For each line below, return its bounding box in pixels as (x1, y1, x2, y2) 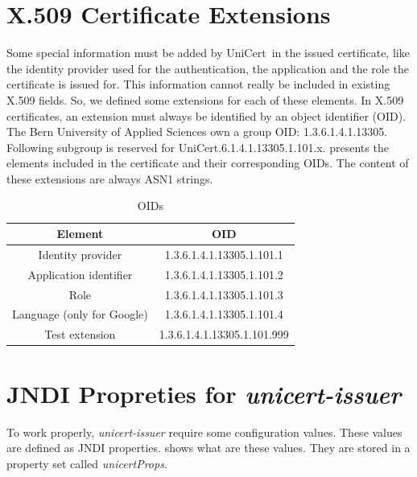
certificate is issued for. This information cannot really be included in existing (6, 76, 390, 93)
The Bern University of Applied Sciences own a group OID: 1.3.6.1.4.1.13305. (6, 123, 388, 140)
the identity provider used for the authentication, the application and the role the (6, 60, 410, 76)
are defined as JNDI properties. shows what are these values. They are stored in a (6, 439, 411, 456)
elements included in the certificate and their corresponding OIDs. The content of (6, 154, 409, 171)
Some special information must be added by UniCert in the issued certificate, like (6, 44, 410, 61)
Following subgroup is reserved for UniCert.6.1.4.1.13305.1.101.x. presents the (6, 138, 389, 155)
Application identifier (27, 265, 133, 282)
